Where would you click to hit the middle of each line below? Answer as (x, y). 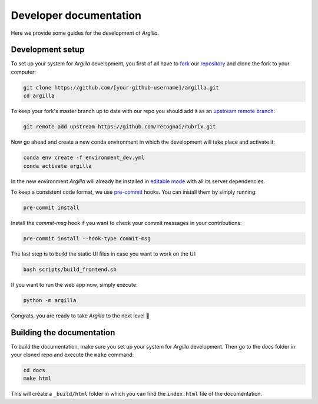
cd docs (34, 370)
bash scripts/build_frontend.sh (70, 269)
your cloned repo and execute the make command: (72, 355)
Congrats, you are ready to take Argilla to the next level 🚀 (80, 316)
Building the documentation (63, 332)
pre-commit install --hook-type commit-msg (87, 238)
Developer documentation (76, 15)
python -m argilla (50, 300)
